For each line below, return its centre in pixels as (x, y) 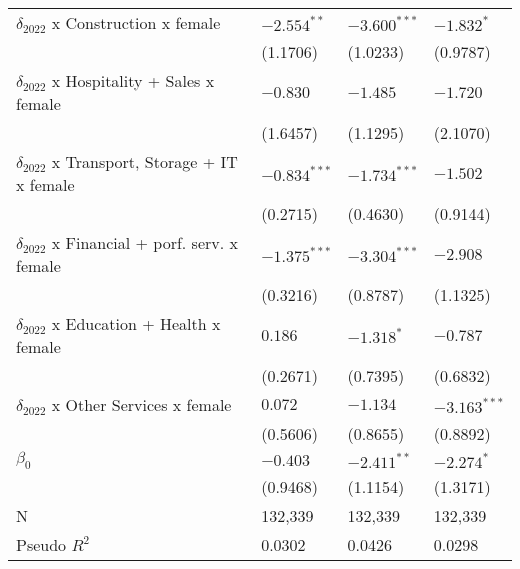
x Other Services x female (141, 404)
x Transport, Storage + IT (144, 161)
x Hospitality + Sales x (133, 80)
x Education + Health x (136, 323)
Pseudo (41, 545)
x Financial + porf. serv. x (144, 242)
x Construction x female (136, 22)
